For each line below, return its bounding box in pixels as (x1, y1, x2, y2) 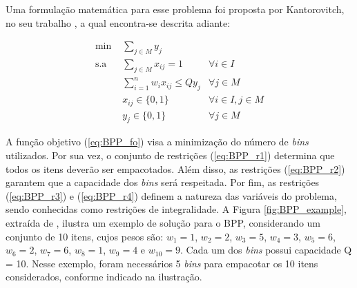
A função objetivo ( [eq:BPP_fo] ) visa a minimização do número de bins (6, 134, 309, 149)
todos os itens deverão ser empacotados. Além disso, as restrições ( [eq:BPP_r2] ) (6, 161, 345, 176)
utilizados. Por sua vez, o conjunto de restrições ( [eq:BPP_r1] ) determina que (6, 148, 335, 163)
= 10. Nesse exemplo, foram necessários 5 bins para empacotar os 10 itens (6, 256, 318, 270)
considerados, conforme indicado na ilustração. (6, 269, 202, 284)
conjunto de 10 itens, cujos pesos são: (6, 229, 164, 243)
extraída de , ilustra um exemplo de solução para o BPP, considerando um (6, 216, 320, 230)
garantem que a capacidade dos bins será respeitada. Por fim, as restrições (6, 175, 320, 189)
